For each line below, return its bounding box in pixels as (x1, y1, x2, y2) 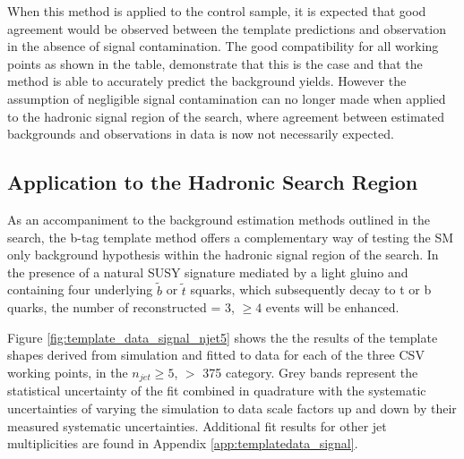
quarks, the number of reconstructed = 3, (7, 298, 235, 317)
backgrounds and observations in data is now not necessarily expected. (7, 124, 394, 143)
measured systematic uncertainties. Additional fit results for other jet (7, 416, 387, 435)
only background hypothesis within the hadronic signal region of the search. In (7, 245, 439, 264)
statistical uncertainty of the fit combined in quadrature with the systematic (7, 381, 426, 400)
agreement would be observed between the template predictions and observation (7, 19, 446, 38)
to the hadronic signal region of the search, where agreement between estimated (7, 106, 445, 125)
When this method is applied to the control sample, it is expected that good (7, 2, 426, 20)
